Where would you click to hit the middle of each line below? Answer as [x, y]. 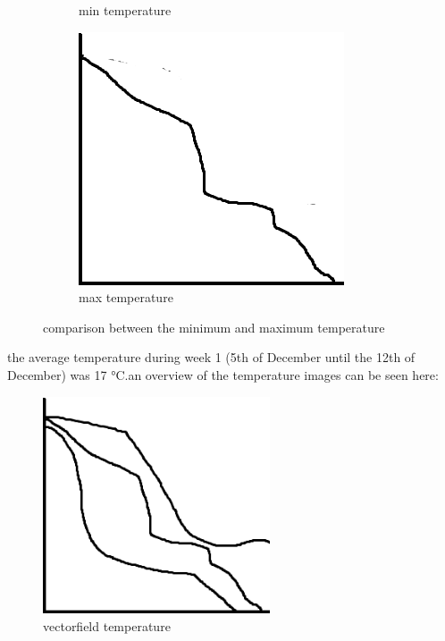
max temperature [126, 297]
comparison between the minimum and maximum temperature [214, 327]
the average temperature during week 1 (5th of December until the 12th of [211, 357]
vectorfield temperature [107, 625]
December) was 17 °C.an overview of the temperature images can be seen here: [223, 374]
